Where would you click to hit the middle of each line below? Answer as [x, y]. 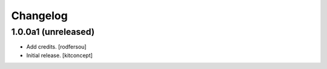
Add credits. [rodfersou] [57, 47]
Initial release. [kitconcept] [60, 55]
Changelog [39, 16]
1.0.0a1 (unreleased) [53, 32]
